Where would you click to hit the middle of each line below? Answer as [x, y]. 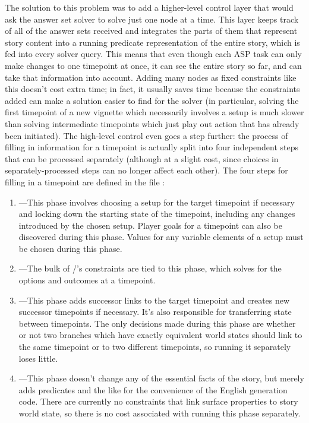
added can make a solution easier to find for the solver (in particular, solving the [152, 100]
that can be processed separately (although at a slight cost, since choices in [142, 158]
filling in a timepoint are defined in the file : [85, 181]
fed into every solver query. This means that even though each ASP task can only [153, 54]
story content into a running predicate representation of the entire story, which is [152, 42]
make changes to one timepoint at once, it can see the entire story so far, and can [153, 65]
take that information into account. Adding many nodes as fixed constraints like [151, 77]
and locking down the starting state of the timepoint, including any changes [157, 214]
